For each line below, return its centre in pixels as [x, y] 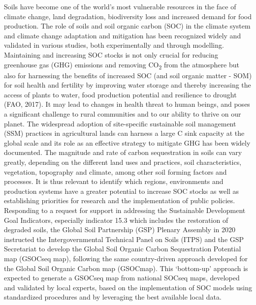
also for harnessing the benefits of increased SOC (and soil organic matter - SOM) [128, 75]
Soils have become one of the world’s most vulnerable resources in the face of [120, 6]
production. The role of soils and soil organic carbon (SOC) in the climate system [127, 26]
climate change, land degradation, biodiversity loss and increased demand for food [128, 16]
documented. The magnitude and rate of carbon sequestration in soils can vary [123, 152]
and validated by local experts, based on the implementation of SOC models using [128, 287]
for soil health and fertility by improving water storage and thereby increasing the [128, 85]
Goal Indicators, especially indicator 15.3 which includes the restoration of [116, 220]
